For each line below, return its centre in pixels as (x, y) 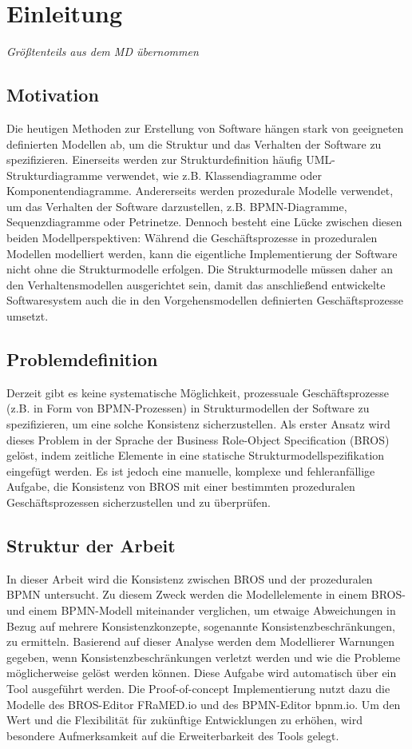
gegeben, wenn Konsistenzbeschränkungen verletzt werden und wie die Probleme (204, 657)
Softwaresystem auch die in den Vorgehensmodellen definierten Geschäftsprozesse (205, 300)
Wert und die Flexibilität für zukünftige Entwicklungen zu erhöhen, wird (184, 720)
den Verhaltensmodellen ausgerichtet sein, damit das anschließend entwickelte (196, 284)
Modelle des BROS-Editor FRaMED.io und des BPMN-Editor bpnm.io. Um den (204, 704)
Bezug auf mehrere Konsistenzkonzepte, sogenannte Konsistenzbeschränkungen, (201, 625)
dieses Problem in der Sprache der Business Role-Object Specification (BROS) (198, 439)
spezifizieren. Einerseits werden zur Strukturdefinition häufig (154, 159)
